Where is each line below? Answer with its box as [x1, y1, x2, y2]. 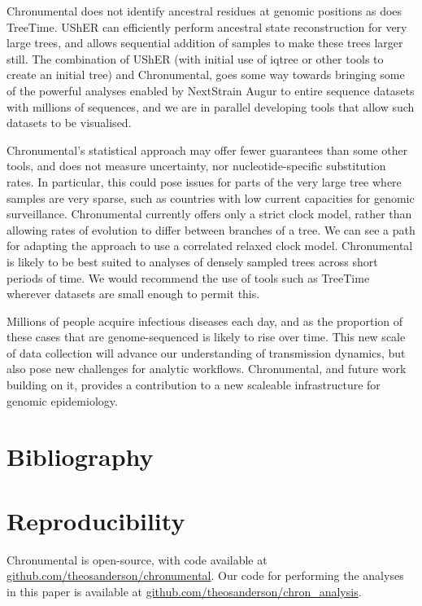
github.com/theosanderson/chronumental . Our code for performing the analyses [7, 567, 404, 584]
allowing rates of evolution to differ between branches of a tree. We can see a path [7, 221, 415, 238]
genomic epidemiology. [7, 392, 118, 409]
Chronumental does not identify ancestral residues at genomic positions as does [7, 2, 402, 19]
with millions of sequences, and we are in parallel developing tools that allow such [7, 98, 415, 115]
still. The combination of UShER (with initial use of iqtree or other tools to [7, 50, 384, 67]
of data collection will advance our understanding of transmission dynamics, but [7, 344, 406, 361]
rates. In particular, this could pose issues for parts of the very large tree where [7, 173, 402, 190]
